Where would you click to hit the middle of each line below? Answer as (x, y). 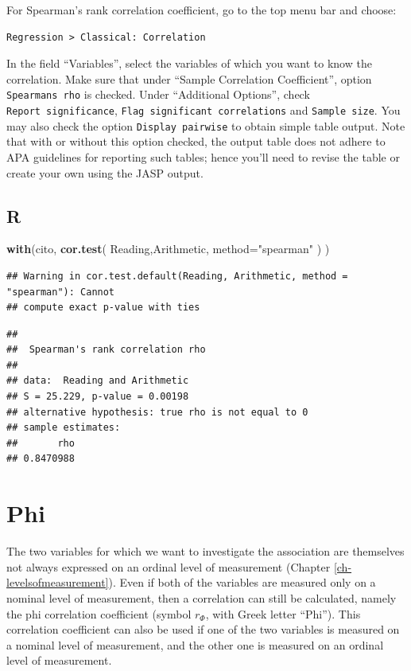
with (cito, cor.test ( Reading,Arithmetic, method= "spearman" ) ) (168, 249)
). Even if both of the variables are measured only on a (242, 582)
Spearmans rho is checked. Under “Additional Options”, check (158, 94)
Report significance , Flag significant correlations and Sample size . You (204, 110)
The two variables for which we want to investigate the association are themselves (205, 551)
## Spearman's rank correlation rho (106, 350)
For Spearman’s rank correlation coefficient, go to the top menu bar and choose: (202, 10)
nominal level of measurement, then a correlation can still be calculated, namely (202, 597)
